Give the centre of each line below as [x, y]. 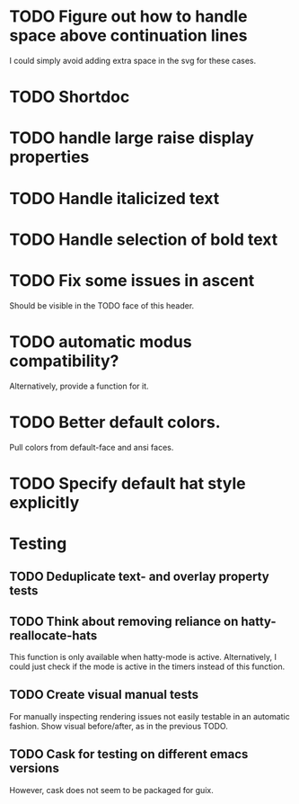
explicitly [44, 502]
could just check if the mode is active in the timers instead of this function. [147, 666]
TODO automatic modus [101, 341]
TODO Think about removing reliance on [124, 621]
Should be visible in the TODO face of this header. [102, 305]
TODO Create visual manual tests [104, 695]
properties [49, 157]
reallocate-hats [53, 635]
